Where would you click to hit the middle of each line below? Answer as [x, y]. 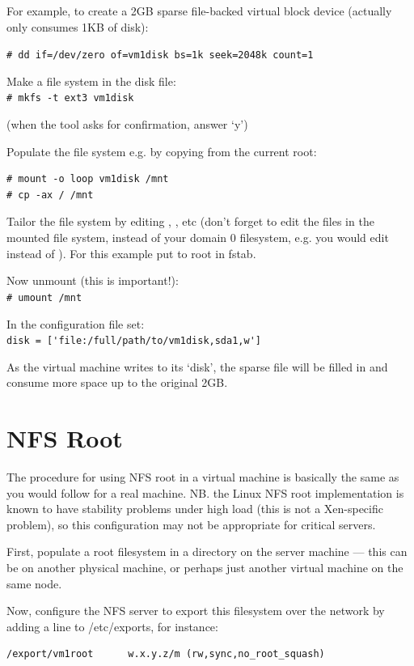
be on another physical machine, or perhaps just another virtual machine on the [205, 568]
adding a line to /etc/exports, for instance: [112, 626]
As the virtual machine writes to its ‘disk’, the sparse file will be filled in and [197, 366]
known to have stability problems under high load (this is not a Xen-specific [195, 509]
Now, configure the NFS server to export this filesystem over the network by [196, 611]
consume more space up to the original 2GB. [117, 382]
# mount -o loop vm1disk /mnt [88, 179]
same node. [34, 583]
